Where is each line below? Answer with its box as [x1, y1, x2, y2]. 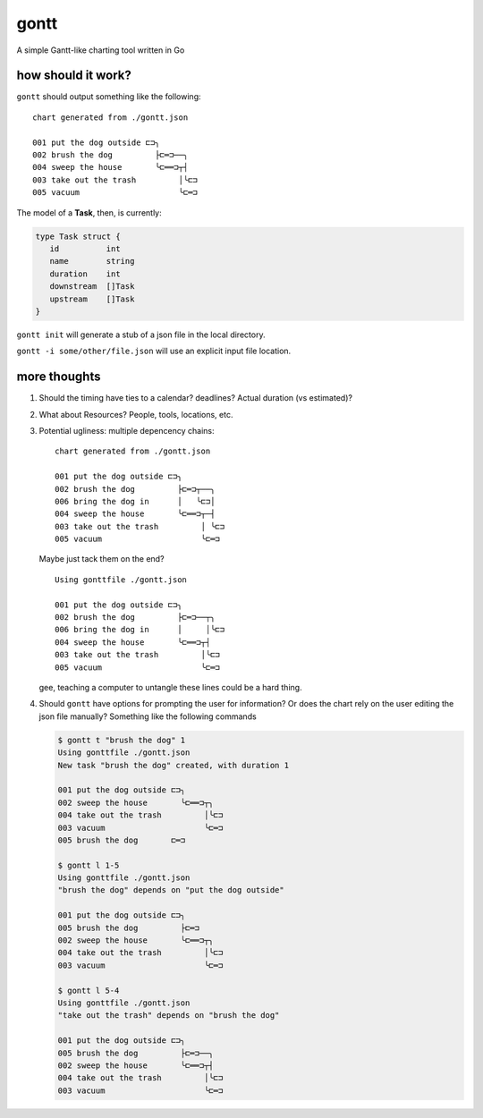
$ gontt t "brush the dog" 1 [57, 734, 186, 745]
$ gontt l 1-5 [57, 860, 120, 870]
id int [49, 243, 121, 254]
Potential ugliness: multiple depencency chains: [38, 425, 215, 436]
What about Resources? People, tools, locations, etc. [38, 409, 233, 419]
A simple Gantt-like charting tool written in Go [16, 45, 185, 55]
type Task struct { [35, 231, 121, 241]
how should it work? [16, 68, 131, 83]
